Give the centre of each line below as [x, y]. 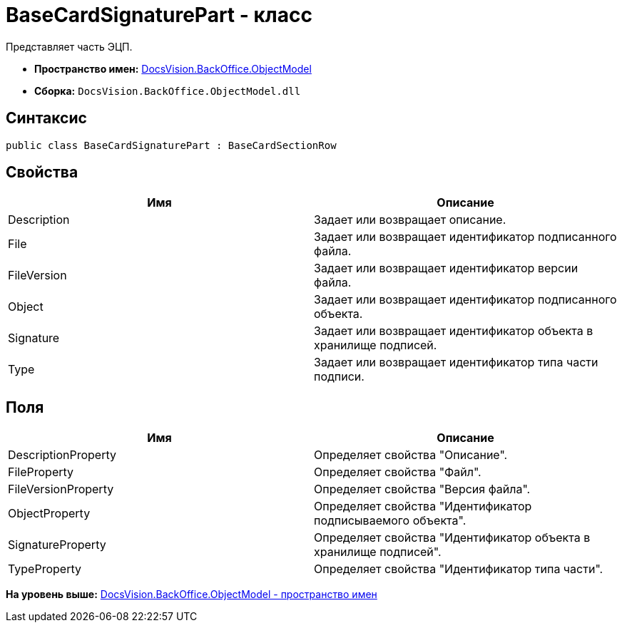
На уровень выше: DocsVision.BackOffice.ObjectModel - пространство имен [192, 594]
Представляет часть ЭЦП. [69, 46]
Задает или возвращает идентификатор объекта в [454, 331]
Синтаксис [46, 118]
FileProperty [41, 472]
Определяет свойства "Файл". [398, 472]
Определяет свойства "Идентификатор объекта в [452, 538]
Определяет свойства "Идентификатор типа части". [459, 569]
